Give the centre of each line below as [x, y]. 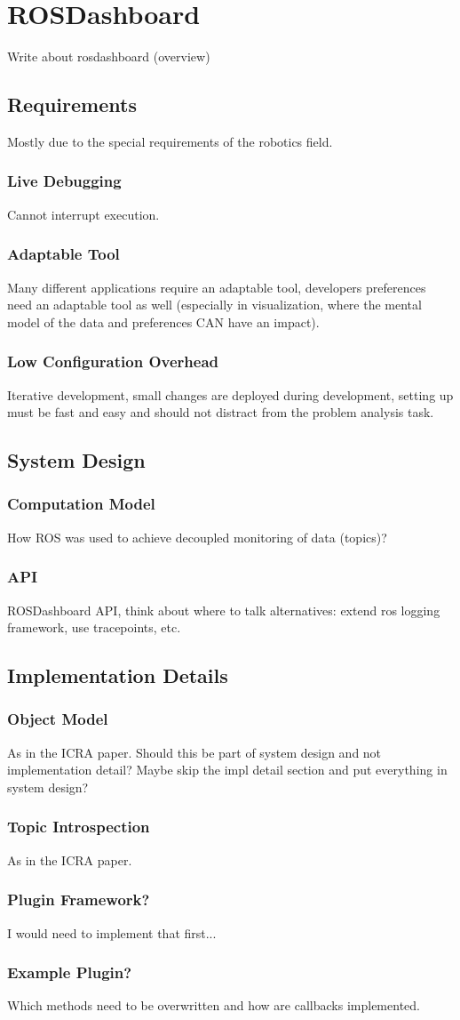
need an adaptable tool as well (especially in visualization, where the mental [214, 305]
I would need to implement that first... [112, 932]
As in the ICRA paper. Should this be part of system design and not [194, 752]
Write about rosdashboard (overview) [109, 56]
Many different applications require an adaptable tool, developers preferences [217, 287]
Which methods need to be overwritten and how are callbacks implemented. [214, 1005]
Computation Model [81, 504]
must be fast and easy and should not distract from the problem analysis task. [221, 412]
